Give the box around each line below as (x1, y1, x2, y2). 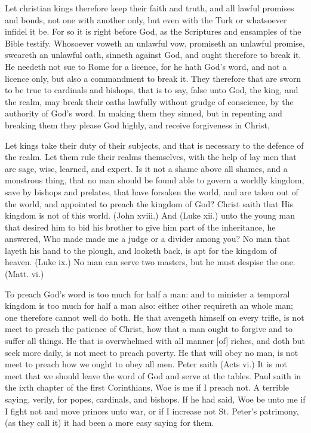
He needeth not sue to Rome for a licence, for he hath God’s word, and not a (5, 60, 287, 72)
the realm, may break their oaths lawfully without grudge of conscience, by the (5, 95, 294, 108)
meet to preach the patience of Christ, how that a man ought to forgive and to (5, 323, 293, 335)
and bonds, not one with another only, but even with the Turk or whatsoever (5, 13, 287, 26)
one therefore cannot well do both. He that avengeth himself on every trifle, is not (5, 311, 304, 323)
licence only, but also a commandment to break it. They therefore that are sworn (5, 72, 301, 84)
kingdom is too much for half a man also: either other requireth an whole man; (5, 299, 293, 312)
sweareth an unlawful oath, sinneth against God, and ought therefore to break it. (5, 48, 301, 61)
